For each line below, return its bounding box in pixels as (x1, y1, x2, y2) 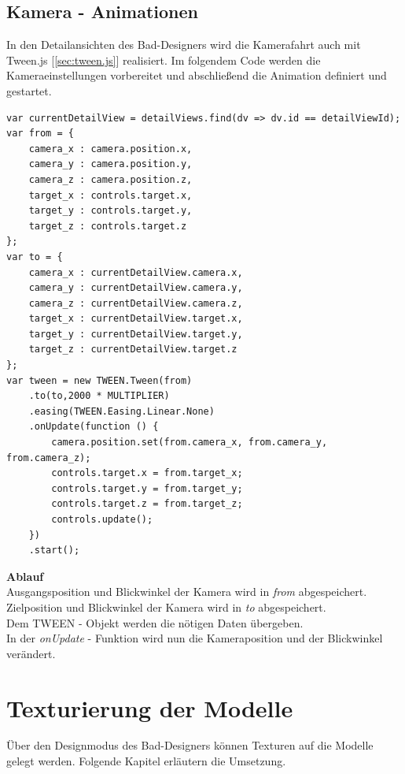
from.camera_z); (6, 452, 91, 463)
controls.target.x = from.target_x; (51, 467, 243, 479)
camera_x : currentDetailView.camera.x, (28, 266, 243, 278)
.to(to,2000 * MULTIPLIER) (28, 390, 170, 402)
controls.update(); (51, 514, 153, 526)
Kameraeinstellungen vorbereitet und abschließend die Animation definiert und (6, 67, 387, 84)
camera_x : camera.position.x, (28, 143, 193, 154)
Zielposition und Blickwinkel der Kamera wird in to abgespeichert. (6, 598, 326, 615)
